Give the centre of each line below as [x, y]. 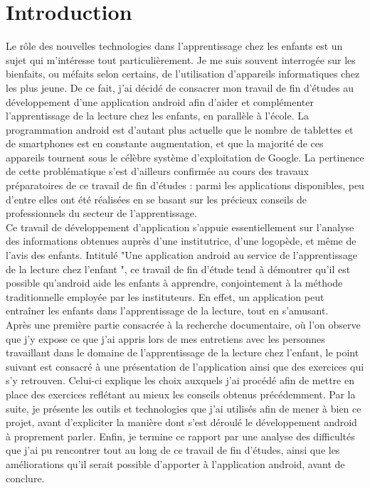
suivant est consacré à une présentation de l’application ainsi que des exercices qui [185, 366]
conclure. [25, 478]
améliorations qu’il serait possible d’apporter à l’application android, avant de [175, 463]
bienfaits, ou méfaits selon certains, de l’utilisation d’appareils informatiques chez [183, 74]
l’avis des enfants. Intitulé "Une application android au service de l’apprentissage [181, 255]
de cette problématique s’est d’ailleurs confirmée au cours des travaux [157, 171]
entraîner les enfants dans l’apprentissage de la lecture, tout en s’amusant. [167, 311]
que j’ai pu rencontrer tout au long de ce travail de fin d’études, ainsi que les [173, 450]
